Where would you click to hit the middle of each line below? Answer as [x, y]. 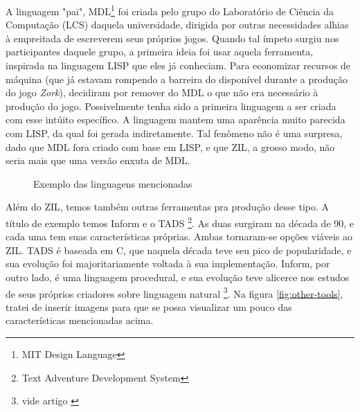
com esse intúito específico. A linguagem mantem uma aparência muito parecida [175, 119]
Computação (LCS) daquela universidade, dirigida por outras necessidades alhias [177, 25]
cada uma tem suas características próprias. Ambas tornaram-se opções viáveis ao [179, 236]
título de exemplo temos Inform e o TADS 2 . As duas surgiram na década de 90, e [180, 222]
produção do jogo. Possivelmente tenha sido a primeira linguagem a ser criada [171, 106]
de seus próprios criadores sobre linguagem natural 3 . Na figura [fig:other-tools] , [174, 292]
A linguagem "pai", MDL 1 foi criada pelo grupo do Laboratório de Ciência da [170, 10]
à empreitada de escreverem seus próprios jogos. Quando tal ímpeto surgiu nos [172, 38]
